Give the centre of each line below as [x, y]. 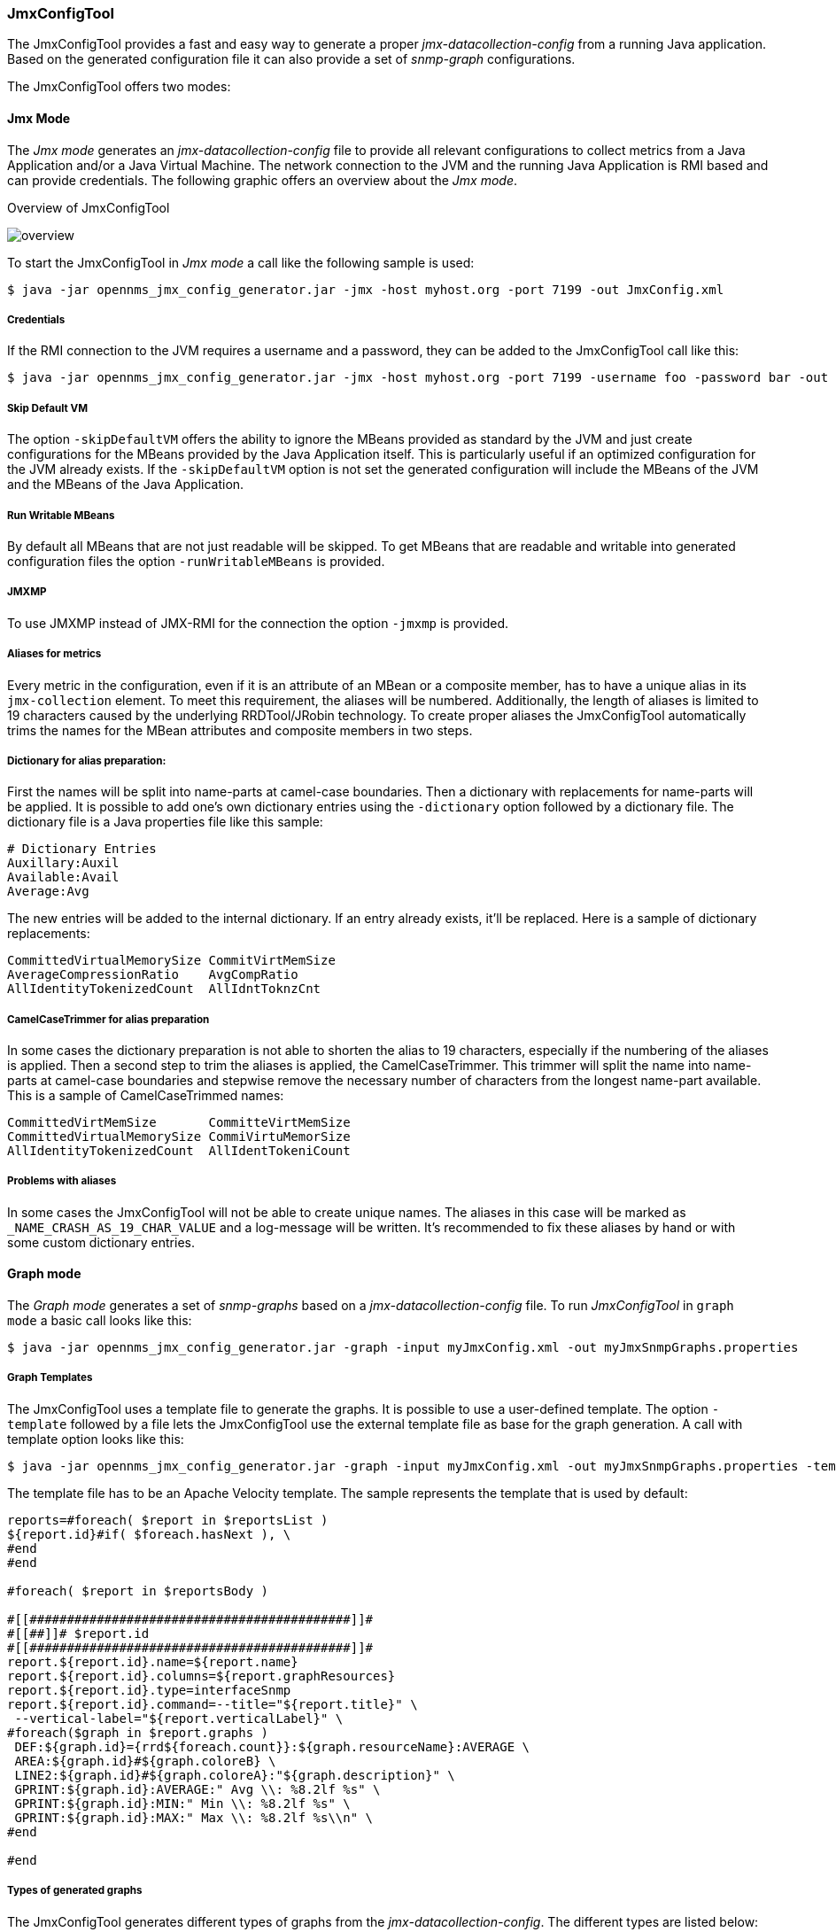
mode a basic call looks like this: [100, 1321]
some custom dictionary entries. [101, 1242]
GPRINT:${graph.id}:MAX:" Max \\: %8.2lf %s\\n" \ [194, 1817]
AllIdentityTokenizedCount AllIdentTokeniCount [179, 1151]
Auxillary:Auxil [63, 863]
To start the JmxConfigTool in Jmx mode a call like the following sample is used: [241, 262]
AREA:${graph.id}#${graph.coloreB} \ [145, 1761]
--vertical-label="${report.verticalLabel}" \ [179, 1718]
